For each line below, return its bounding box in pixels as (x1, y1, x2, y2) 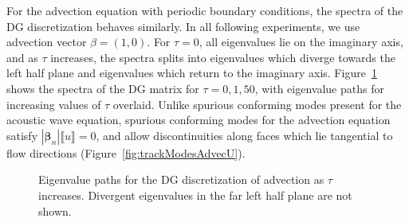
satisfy (6, 127, 38, 143)
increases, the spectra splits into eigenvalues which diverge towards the (50, 49, 395, 65)
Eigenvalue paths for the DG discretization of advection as (38, 171, 324, 188)
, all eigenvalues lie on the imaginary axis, (199, 33, 403, 50)
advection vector (6, 33, 87, 50)
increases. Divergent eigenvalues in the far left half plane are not (38, 186, 352, 203)
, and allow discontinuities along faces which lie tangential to (96, 127, 393, 143)
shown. (38, 202, 72, 219)
